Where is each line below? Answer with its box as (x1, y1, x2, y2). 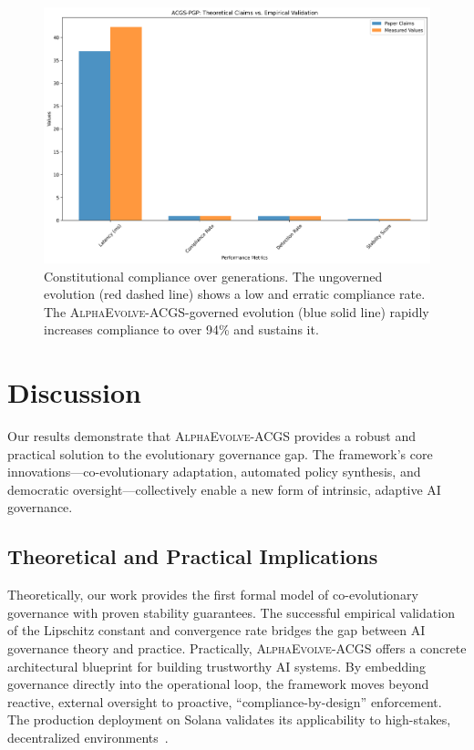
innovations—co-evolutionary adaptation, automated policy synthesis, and (7, 462, 421, 481)
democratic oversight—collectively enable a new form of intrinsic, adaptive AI (7, 479, 441, 498)
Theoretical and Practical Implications (7, 542, 378, 570)
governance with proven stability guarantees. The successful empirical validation (7, 602, 455, 622)
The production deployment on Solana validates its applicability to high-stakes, (7, 710, 451, 729)
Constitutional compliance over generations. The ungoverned (44, 266, 383, 285)
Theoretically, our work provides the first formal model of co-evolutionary (7, 585, 418, 604)
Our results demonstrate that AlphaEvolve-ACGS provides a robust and (7, 426, 417, 446)
